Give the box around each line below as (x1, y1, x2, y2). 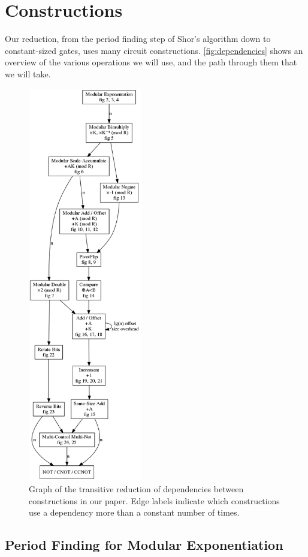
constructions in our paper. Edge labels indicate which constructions (29, 494, 280, 507)
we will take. (5, 67, 51, 80)
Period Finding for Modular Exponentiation (5, 535, 283, 554)
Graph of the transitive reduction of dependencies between (29, 482, 244, 495)
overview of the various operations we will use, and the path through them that (5, 56, 297, 68)
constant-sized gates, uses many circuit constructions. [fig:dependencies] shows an (5, 44, 303, 56)
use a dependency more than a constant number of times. (29, 506, 240, 519)
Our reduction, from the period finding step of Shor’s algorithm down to (5, 32, 271, 45)
